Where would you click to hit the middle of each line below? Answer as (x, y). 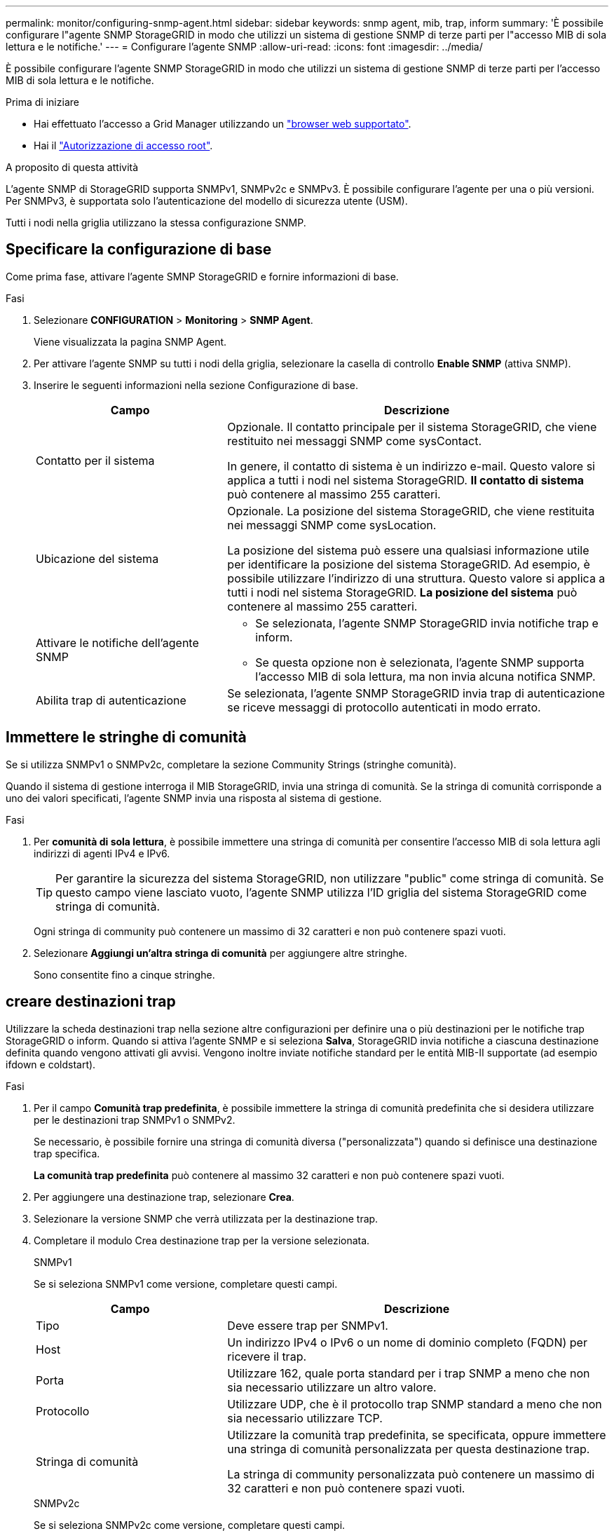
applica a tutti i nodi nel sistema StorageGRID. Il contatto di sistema (406, 480)
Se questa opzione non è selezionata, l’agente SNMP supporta (420, 662)
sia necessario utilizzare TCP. (305, 1418)
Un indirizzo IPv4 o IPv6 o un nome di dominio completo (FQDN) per (407, 1342)
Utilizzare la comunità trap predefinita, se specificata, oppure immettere (417, 1435)
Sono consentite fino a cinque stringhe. (124, 974)
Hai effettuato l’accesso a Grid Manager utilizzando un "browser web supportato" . (223, 124)
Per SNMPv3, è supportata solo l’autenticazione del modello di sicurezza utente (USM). (207, 201)
